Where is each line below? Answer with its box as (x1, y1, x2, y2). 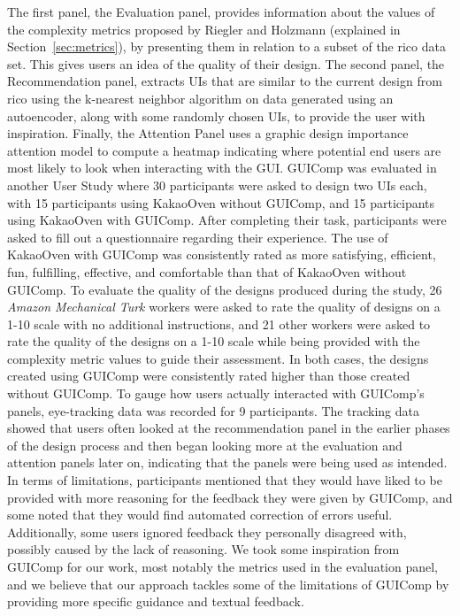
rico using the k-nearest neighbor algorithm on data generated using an (7, 89, 394, 107)
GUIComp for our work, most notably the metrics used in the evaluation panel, (7, 558, 438, 575)
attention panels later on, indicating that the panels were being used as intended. (7, 453, 448, 472)
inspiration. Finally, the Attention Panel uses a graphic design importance (7, 124, 409, 142)
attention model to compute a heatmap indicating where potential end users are (7, 141, 441, 159)
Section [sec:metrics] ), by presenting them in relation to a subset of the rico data (7, 37, 446, 56)
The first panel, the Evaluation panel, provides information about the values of (7, 3, 435, 20)
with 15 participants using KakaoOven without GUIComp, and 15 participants (7, 193, 435, 212)
